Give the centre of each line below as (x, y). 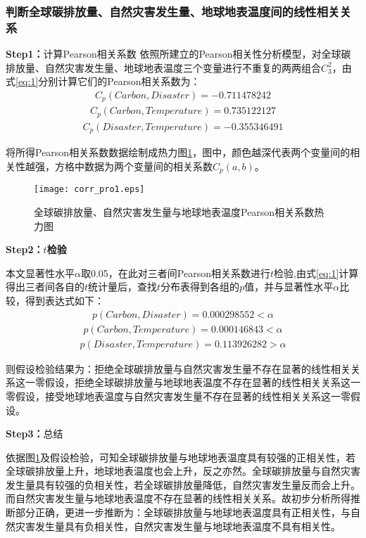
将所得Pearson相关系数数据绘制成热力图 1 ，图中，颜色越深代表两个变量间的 (178, 152)
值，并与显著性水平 (289, 287)
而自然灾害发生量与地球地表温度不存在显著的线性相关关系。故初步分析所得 (178, 498)
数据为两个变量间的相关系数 (148, 166)
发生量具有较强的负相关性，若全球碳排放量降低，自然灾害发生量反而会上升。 (183, 484)
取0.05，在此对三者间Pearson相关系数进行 (176, 273)
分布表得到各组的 (200, 287)
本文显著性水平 (40, 273)
